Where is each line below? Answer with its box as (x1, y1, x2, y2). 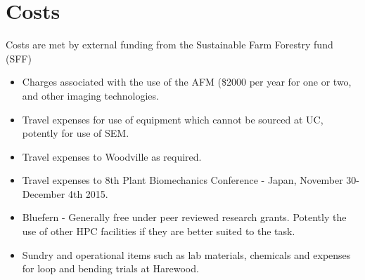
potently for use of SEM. (22, 126, 129, 140)
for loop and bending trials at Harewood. (22, 261, 199, 276)
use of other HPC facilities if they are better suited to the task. (22, 224, 295, 239)
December (22, 186, 65, 201)
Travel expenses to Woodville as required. (22, 149, 202, 164)
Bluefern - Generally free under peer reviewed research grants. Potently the (22, 210, 347, 225)
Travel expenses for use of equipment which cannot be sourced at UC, (22, 112, 324, 126)
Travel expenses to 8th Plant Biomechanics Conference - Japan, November (22, 173, 343, 187)
